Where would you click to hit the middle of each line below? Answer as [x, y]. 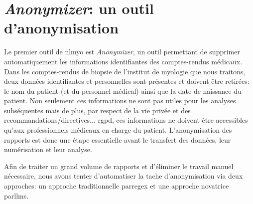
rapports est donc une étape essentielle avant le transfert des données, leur [118, 139]
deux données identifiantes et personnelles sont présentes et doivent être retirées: [127, 81]
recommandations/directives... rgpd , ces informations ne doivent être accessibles [126, 120]
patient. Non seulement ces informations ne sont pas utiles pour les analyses [120, 101]
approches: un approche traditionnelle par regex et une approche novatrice [117, 186]
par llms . [16, 195]
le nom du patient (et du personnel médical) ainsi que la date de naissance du [123, 91]
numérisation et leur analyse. [48, 149]
